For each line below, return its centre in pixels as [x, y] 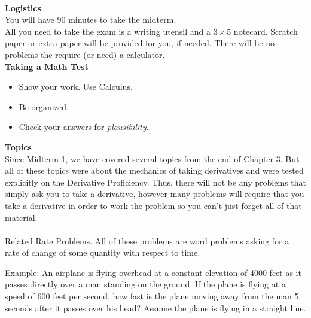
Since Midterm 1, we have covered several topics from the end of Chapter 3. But [152, 158]
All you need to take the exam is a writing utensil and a [108, 31]
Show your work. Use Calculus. [76, 87]
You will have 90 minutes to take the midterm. [91, 19]
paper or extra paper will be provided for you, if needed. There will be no [140, 43]
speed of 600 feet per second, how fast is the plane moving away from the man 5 [152, 296]
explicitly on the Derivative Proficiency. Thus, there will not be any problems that [155, 182]
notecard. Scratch [266, 31]
